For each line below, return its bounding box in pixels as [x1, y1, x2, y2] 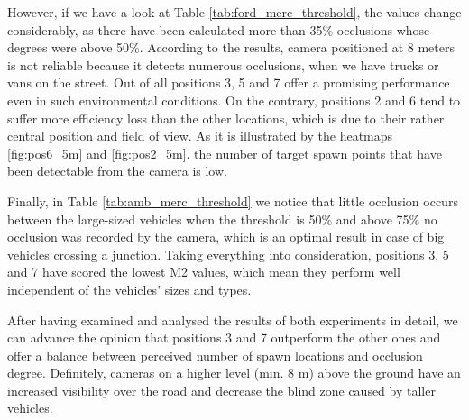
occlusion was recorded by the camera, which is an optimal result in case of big [7, 227, 445, 246]
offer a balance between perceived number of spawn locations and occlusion [7, 345, 423, 364]
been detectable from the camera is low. [7, 161, 227, 180]
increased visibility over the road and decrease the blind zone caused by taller [7, 380, 436, 399]
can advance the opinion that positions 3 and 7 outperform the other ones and [7, 328, 441, 347]
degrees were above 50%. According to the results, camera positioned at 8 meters [7, 38, 455, 57]
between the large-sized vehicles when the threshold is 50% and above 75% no [7, 209, 437, 228]
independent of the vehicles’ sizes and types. [7, 279, 252, 298]
